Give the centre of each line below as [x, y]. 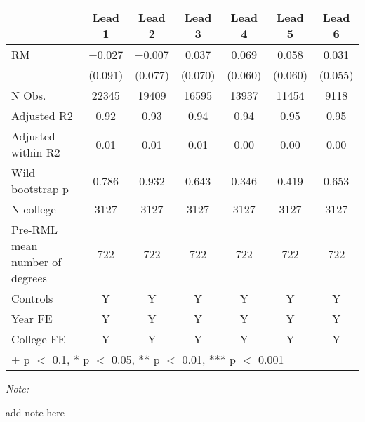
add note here [35, 412]
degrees [29, 278]
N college [34, 209]
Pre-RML [35, 229]
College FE [39, 339]
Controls [32, 298]
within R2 [36, 152]
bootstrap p [40, 189]
